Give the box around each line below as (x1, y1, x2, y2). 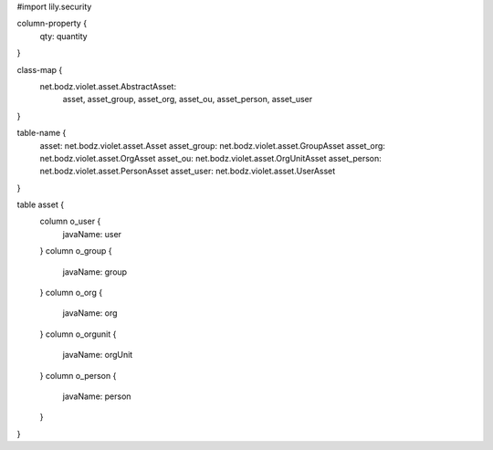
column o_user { (39, 215, 101, 227)
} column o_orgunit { (39, 329, 117, 340)
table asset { (16, 199, 64, 210)
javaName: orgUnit (62, 350, 133, 361)
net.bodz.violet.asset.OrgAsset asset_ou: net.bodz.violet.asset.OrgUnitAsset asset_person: (39, 152, 383, 163)
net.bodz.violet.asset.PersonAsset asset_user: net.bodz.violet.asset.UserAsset (39, 165, 336, 177)
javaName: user (62, 228, 122, 239)
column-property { (16, 18, 87, 29)
